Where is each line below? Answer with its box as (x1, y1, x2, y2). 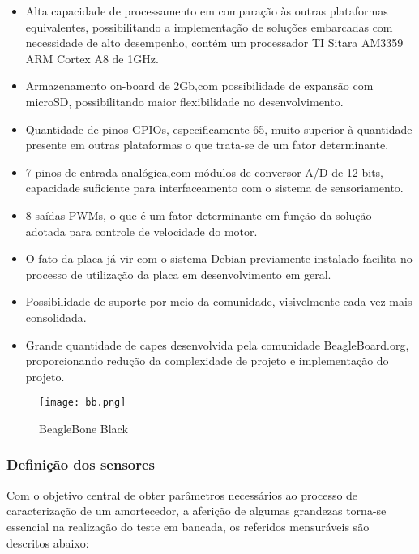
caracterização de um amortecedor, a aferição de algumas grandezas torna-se (6, 502, 387, 519)
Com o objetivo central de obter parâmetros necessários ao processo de (6, 486, 358, 503)
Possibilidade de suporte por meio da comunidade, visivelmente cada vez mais (25, 293, 413, 310)
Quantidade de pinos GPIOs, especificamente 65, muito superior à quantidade (25, 120, 413, 137)
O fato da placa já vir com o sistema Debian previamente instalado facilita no (25, 250, 413, 267)
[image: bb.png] (39, 397, 126, 409)
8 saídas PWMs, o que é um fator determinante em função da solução (25, 206, 372, 223)
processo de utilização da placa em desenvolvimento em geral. (25, 265, 331, 282)
